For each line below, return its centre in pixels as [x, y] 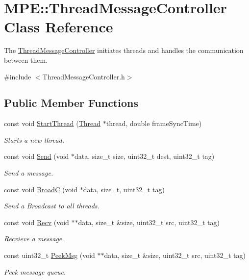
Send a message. [29, 173]
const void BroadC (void [41, 189]
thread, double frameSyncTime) [154, 123]
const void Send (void [37, 156]
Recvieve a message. [34, 239]
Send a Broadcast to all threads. [52, 206]
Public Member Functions [71, 103]
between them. [26, 60]
